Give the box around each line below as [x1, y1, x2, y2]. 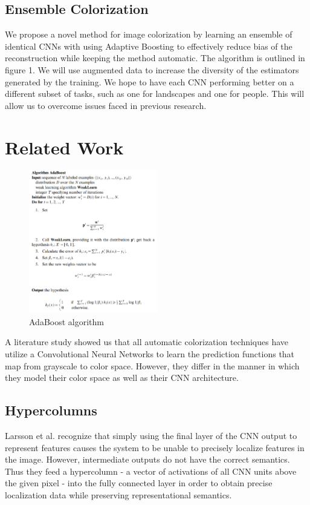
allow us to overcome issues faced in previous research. [5, 99, 207, 111]
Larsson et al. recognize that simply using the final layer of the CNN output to [5, 429, 297, 442]
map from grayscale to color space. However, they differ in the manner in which [5, 359, 300, 372]
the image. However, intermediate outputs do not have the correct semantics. [5, 453, 290, 466]
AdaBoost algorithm [29, 315, 104, 328]
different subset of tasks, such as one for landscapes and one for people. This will [5, 87, 305, 100]
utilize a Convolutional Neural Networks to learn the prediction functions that [5, 348, 295, 360]
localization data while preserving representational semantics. [5, 489, 232, 501]
